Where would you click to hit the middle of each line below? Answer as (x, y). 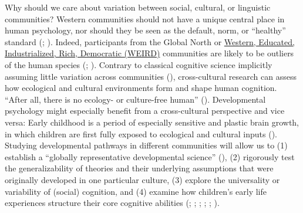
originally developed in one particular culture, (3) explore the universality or (142, 179)
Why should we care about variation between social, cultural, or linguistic (138, 7)
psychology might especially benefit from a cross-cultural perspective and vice (145, 111)
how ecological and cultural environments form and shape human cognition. (141, 88)
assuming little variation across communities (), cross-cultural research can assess (151, 76)
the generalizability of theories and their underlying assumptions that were (139, 168)
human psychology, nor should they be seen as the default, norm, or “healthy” (145, 30)
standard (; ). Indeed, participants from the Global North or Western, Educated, (150, 41)
